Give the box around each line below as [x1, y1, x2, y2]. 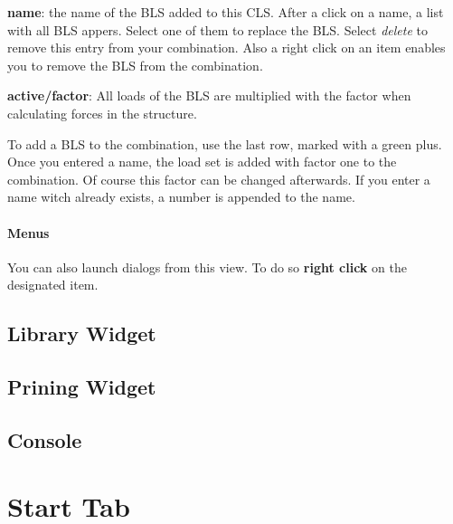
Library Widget [7, 319, 156, 348]
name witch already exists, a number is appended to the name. [7, 187, 355, 206]
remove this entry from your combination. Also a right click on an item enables [7, 38, 446, 57]
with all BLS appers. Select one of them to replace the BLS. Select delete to [7, 20, 428, 39]
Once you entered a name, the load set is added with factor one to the [7, 152, 397, 171]
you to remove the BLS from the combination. [7, 55, 263, 74]
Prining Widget [7, 373, 156, 401]
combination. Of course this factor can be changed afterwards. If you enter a [7, 169, 430, 188]
